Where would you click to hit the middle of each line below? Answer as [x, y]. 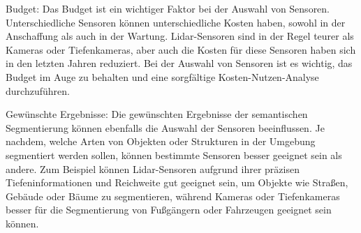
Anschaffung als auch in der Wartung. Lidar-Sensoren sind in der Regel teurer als [180, 36]
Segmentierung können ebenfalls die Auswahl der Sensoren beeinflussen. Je [165, 127]
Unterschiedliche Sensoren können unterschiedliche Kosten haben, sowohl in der [176, 22]
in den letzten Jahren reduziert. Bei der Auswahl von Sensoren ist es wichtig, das [179, 63]
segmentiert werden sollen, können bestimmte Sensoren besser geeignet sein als [174, 155]
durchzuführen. [38, 90]
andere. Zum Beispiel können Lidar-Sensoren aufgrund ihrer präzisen [153, 168]
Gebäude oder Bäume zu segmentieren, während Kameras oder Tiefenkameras [173, 196]
